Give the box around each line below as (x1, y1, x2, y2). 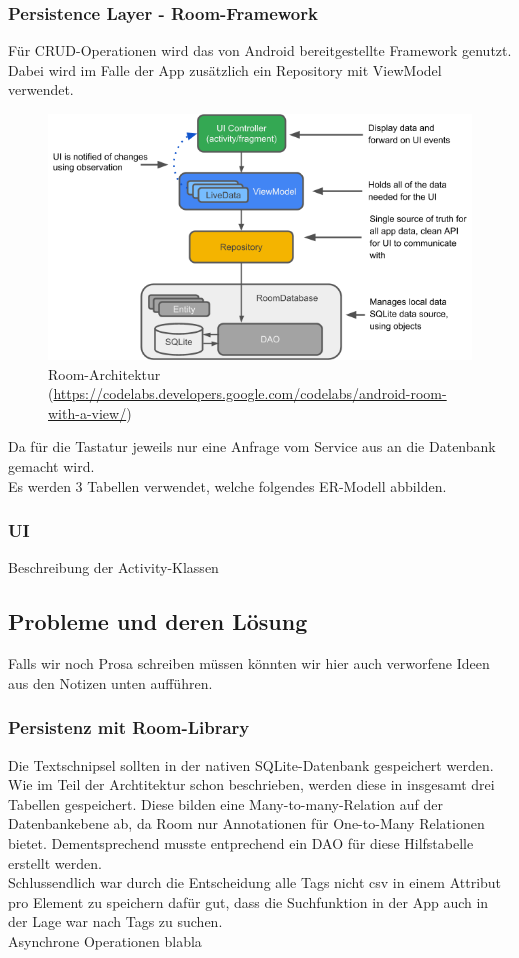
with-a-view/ (48, 402, 127, 423)
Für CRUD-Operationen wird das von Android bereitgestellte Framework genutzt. (8, 40, 512, 61)
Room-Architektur (48, 363, 161, 384)
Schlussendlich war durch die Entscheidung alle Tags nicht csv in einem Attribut (8, 872, 502, 893)
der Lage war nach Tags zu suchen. (8, 911, 223, 932)
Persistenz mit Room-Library (8, 715, 250, 740)
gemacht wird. (8, 455, 95, 476)
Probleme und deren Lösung (8, 606, 308, 637)
